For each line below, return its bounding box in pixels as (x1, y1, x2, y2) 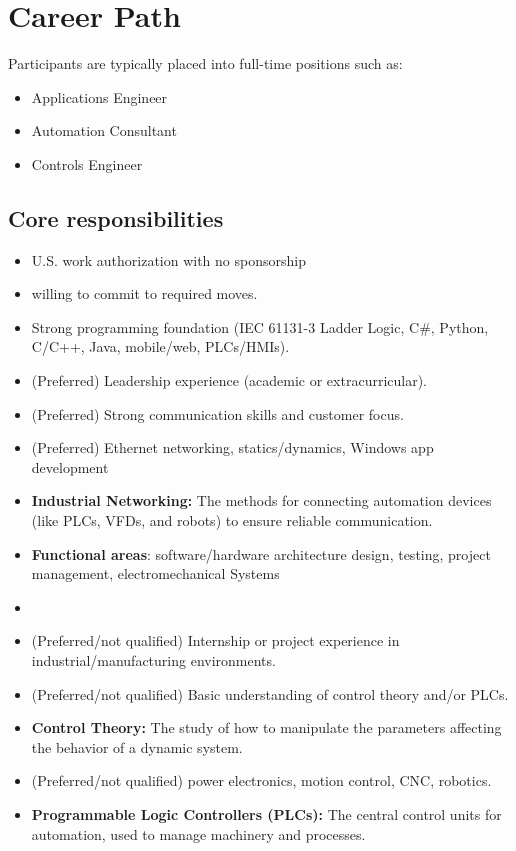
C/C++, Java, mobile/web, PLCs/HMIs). (31, 336, 290, 357)
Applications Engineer (31, 86, 168, 107)
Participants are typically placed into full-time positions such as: (8, 53, 403, 74)
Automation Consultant (31, 120, 177, 141)
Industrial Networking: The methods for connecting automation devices (31, 490, 492, 511)
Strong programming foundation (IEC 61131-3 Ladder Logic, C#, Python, (31, 316, 489, 337)
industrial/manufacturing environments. (31, 650, 276, 671)
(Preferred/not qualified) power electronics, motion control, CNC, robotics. (31, 770, 492, 791)
